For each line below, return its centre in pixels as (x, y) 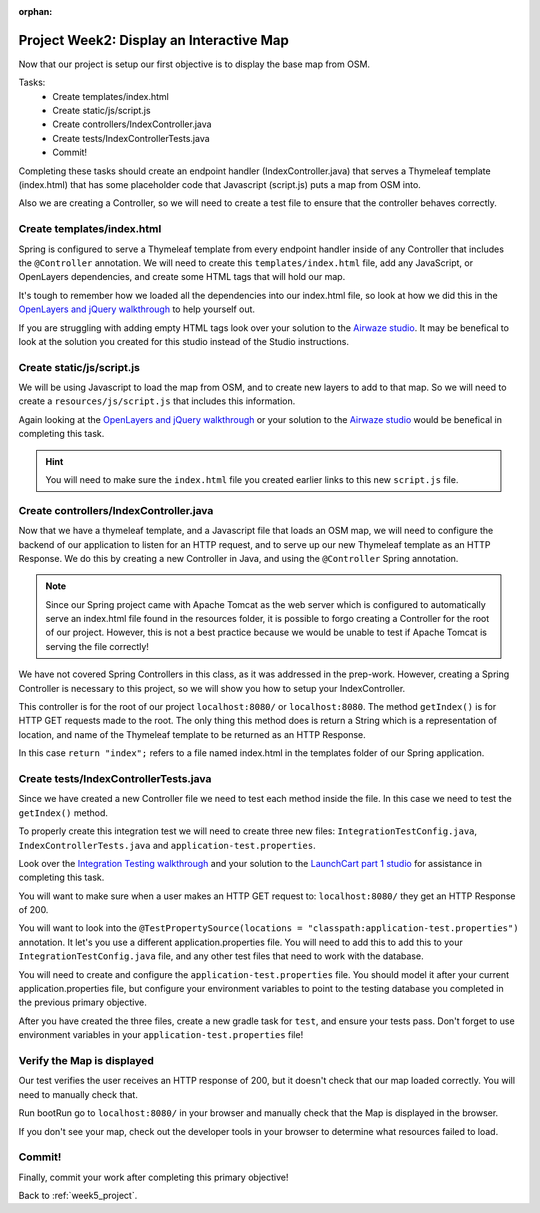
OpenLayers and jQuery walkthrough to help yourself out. (136, 309)
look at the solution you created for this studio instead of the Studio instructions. (184, 341)
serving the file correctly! (97, 646)
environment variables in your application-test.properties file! (161, 1035)
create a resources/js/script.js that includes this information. (157, 401)
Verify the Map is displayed (86, 1060)
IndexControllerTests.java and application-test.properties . (167, 845)
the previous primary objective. (82, 1002)
